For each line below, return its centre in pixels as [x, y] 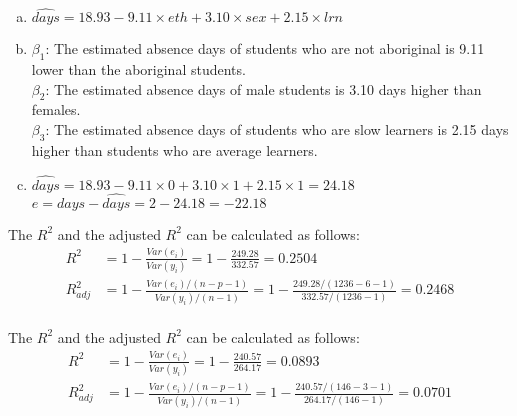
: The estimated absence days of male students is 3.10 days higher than [263, 88]
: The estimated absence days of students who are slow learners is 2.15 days [277, 129]
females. [56, 109]
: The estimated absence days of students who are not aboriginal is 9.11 [265, 48]
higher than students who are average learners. [174, 149]
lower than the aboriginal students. [138, 69]
